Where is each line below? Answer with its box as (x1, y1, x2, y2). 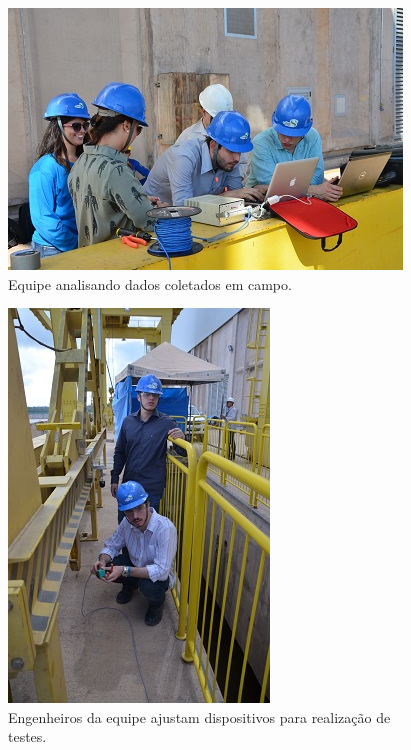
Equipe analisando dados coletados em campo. (8, 273, 292, 294)
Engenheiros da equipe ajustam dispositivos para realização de (8, 706, 391, 727)
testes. (8, 726, 47, 747)
